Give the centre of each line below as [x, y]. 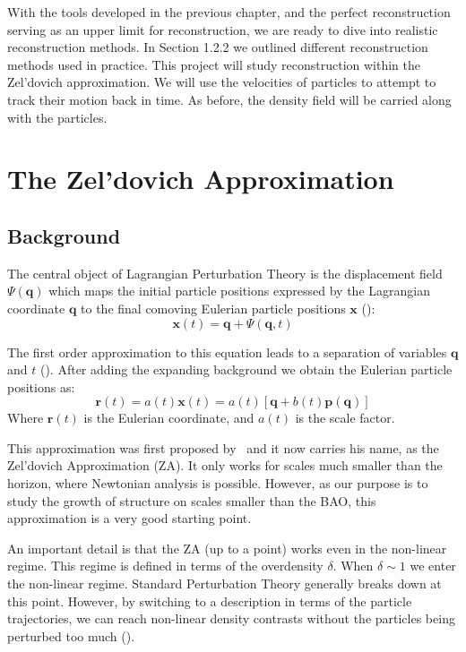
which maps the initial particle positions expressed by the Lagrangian [239, 291]
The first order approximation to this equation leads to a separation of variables [227, 352]
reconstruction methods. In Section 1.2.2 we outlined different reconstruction [218, 47]
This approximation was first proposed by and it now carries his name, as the [223, 447]
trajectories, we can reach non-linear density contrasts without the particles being [231, 618]
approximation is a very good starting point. [129, 518]
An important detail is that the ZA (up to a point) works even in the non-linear [227, 548]
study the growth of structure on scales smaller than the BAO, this [192, 500]
